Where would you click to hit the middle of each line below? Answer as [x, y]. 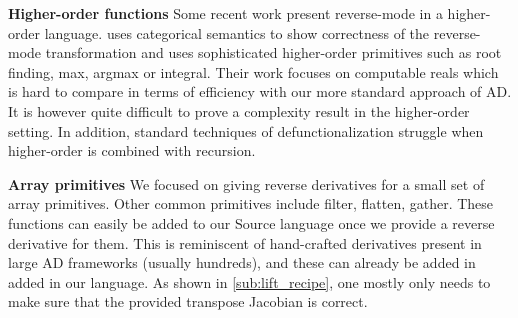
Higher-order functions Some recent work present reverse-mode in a [225, 13]
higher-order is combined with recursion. [132, 150]
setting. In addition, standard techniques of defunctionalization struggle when [246, 130]
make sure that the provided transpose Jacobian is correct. [188, 301]
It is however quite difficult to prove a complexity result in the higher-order [239, 110]
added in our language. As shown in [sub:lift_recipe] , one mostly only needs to [249, 281]
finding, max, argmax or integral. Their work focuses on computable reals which [253, 71]
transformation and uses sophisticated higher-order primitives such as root [273, 52]
